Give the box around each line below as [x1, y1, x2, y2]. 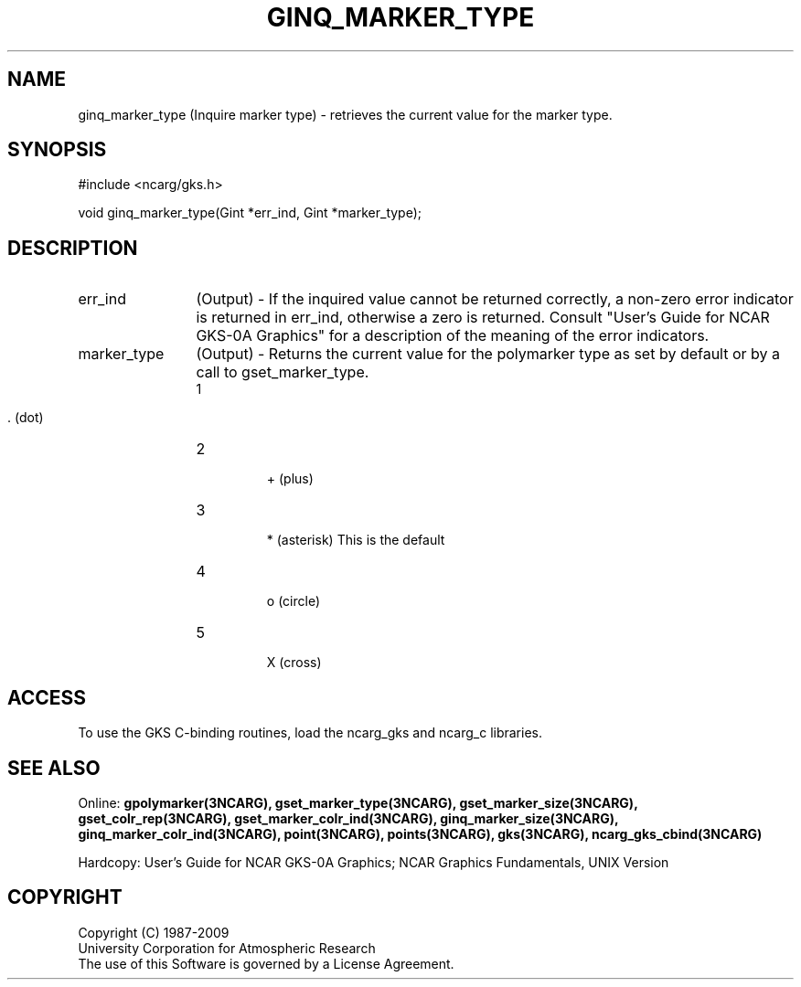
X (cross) [266, 654, 322, 671]
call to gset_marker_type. [196, 363, 369, 382]
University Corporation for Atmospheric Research [78, 939, 376, 956]
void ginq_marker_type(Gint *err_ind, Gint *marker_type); [78, 205, 422, 221]
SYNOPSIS [7, 138, 107, 162]
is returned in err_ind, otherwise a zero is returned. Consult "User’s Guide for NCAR [196, 308, 770, 327]
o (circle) [266, 593, 321, 610]
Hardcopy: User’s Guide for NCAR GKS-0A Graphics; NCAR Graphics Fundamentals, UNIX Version [78, 854, 669, 870]
